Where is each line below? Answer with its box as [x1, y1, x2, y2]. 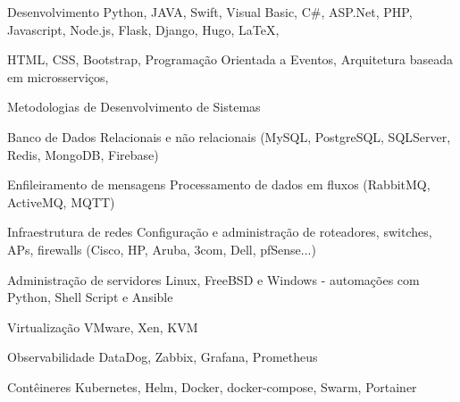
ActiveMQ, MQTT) [7, 192, 115, 211]
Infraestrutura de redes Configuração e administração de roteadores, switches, [7, 222, 432, 241]
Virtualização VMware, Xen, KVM [7, 317, 198, 336]
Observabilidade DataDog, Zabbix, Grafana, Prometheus [7, 348, 318, 366]
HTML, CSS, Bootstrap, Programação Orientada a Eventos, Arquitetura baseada [7, 50, 454, 69]
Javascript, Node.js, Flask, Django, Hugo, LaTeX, [7, 20, 280, 38]
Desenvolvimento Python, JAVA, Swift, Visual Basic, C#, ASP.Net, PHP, [7, 3, 413, 21]
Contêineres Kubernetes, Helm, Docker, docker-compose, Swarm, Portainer [7, 377, 417, 396]
